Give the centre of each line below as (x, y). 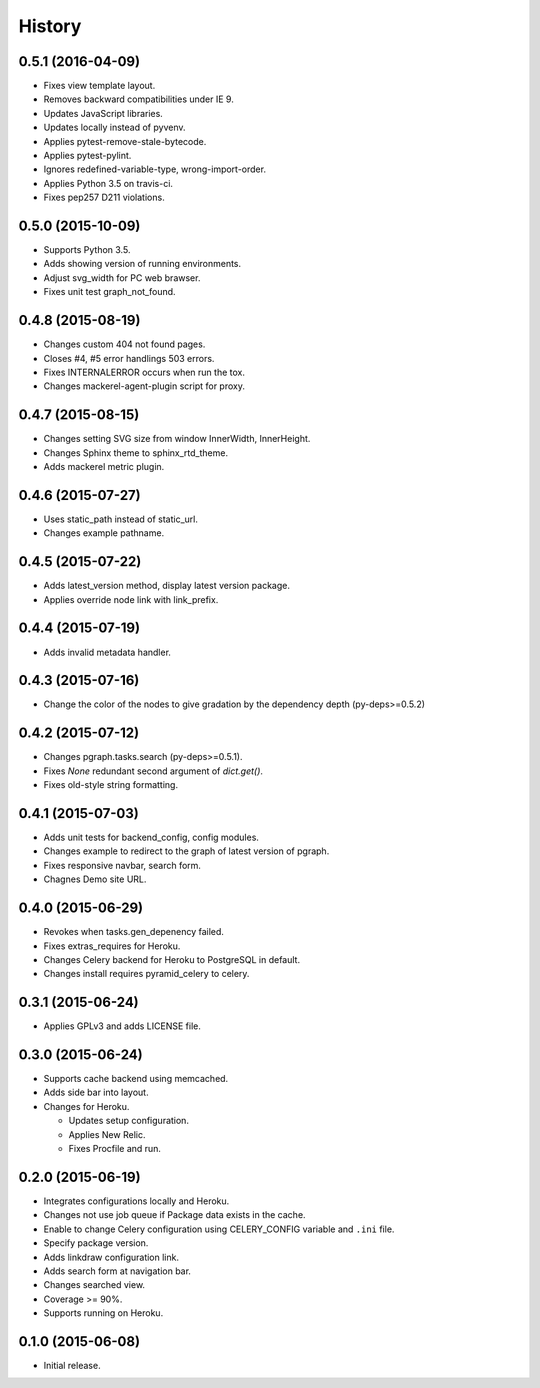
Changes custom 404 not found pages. (124, 344)
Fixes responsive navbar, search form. (122, 865)
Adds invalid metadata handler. (107, 652)
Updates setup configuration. (129, 1121)
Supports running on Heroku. (103, 1313)
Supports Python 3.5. (87, 250)
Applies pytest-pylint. (87, 156)
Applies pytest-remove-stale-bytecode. (125, 141)
